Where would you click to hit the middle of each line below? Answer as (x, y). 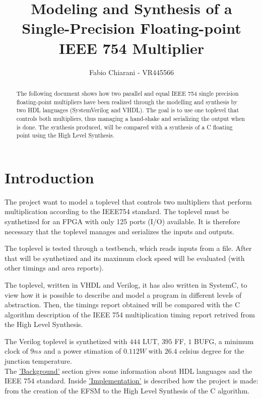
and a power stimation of (82, 351)
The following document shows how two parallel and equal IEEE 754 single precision (127, 93)
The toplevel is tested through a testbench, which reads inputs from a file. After (128, 248)
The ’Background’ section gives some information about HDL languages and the (128, 371)
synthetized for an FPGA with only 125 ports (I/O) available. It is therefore (122, 221)
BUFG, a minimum (224, 341)
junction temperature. (38, 361)
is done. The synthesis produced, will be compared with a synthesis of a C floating (124, 127)
